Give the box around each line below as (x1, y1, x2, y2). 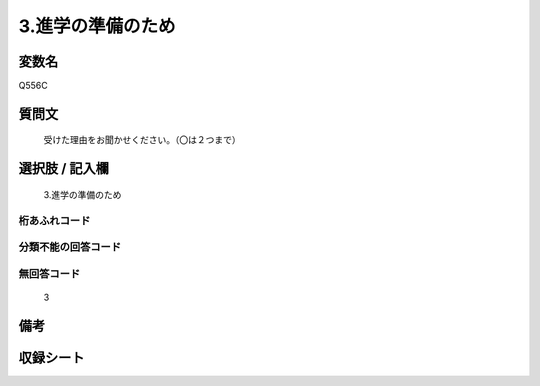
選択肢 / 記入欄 (18, 160, 110, 177)
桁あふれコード (18, 213, 91, 227)
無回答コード (18, 266, 81, 280)
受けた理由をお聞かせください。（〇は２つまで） (43, 134, 241, 146)
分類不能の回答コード (18, 240, 122, 254)
